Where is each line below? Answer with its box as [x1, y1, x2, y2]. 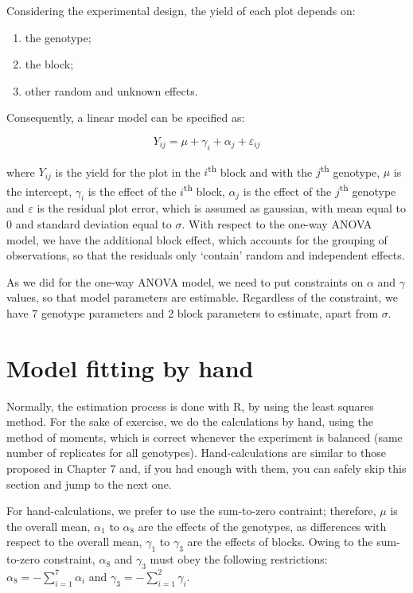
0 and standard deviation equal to [6, 215, 172, 232]
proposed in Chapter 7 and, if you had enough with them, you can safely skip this [6, 459, 407, 476]
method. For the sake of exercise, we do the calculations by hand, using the [6, 413, 374, 430]
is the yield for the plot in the [55, 163, 201, 180]
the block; [25, 56, 74, 72]
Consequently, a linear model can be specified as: [6, 109, 245, 126]
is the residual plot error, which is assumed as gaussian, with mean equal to [37, 200, 406, 217]
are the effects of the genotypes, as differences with [138, 517, 387, 534]
